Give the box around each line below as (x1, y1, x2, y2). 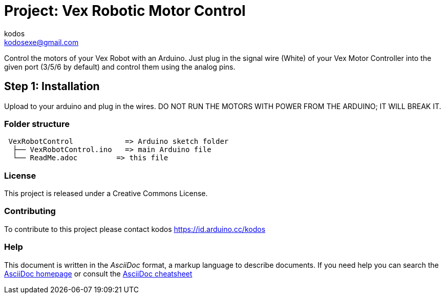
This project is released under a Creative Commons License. (4, 189, 208, 198)
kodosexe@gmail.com (4, 37, 79, 47)
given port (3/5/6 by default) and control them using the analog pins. (4, 62, 236, 71)
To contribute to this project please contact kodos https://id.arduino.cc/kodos (4, 224, 266, 233)
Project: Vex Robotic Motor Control (4, 2, 246, 19)
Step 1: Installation (4, 80, 100, 93)
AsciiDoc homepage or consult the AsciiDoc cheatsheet (4, 269, 193, 278)
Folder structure (4, 118, 70, 129)
